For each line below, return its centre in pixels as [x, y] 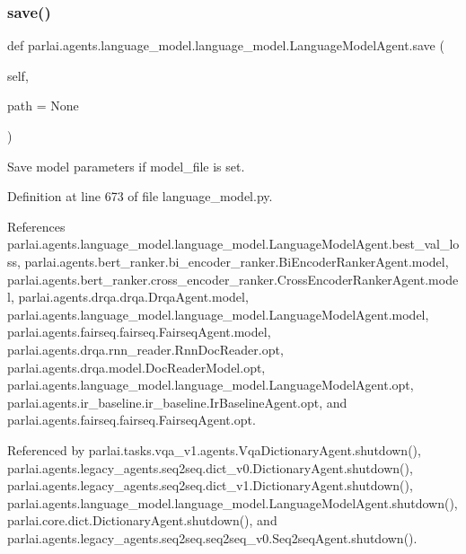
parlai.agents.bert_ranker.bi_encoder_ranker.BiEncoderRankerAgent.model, [237, 261]
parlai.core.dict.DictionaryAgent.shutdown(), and [142, 520]
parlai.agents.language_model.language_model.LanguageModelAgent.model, [218, 314]
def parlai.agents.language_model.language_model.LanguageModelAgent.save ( [226, 45]
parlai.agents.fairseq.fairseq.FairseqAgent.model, [139, 332]
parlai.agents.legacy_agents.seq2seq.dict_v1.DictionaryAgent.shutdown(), [210, 485]
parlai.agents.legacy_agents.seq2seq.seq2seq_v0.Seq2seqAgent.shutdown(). [212, 537]
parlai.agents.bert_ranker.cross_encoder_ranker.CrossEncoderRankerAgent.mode [233, 279]
